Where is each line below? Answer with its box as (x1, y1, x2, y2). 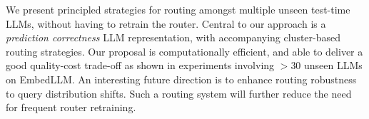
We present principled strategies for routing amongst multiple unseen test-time (6, 2, 350, 16)
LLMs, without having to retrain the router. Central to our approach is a (6, 16, 326, 31)
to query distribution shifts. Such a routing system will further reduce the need (6, 86, 352, 100)
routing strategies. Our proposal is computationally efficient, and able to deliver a (6, 43, 363, 58)
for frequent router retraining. (6, 100, 136, 115)
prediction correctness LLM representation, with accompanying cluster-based (6, 30, 341, 45)
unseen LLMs (304, 58, 363, 73)
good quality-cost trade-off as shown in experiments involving (6, 58, 275, 73)
